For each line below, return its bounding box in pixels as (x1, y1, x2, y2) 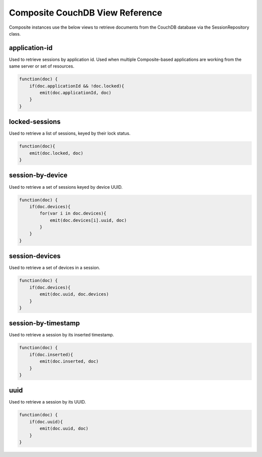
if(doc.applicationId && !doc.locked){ (29, 83, 125, 88)
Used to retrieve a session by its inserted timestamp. (9, 332, 114, 338)
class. (9, 31, 21, 36)
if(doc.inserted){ (29, 352, 73, 357)
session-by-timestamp (9, 319, 80, 328)
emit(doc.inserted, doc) (39, 359, 99, 364)
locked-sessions (9, 118, 61, 126)
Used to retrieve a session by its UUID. (9, 399, 86, 405)
